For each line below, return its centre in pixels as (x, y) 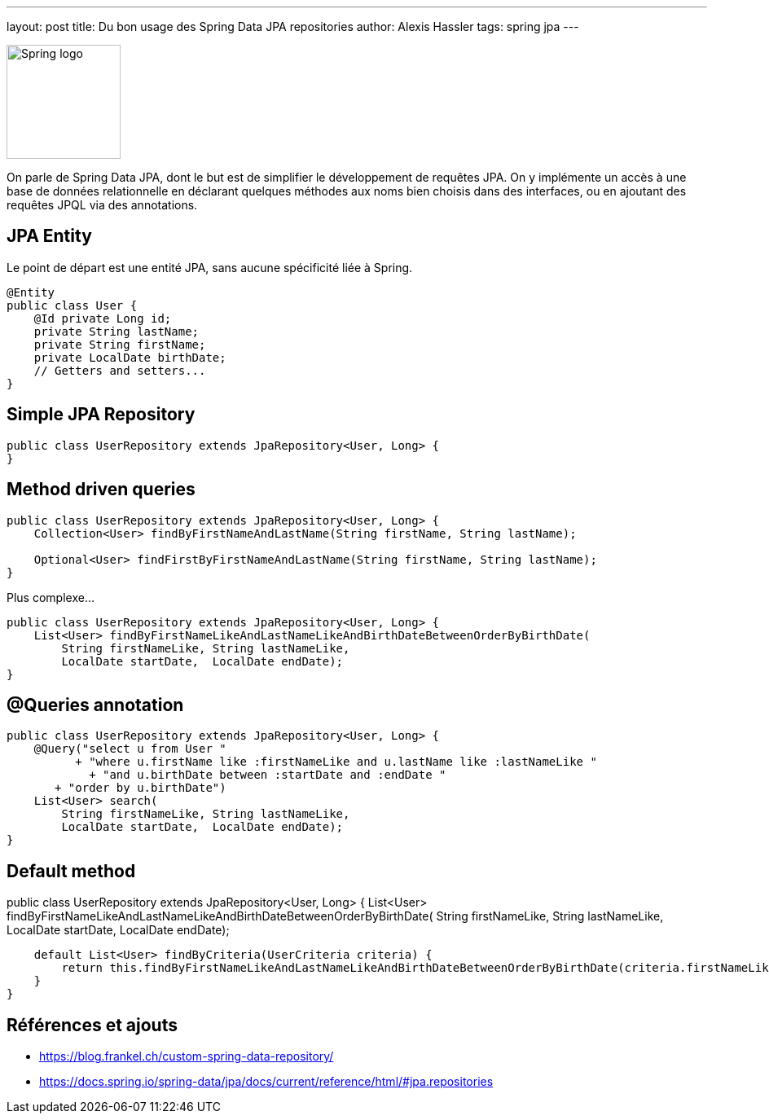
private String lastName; (116, 331)
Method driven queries (101, 490)
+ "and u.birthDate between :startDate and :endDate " (268, 775)
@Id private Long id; (103, 318)
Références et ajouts (92, 1025)
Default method (71, 871)
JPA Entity (49, 236)
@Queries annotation (95, 705)
